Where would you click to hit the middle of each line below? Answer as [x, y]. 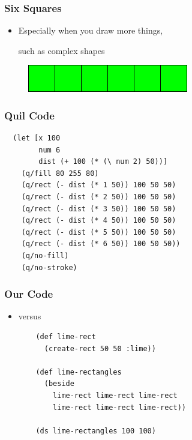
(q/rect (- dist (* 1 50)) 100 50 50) [99, 185]
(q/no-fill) [45, 255]
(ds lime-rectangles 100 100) [96, 431]
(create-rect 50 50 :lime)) [100, 348]
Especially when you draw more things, [91, 30]
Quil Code [29, 115]
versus [30, 316]
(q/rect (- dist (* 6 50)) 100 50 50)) [101, 244]
